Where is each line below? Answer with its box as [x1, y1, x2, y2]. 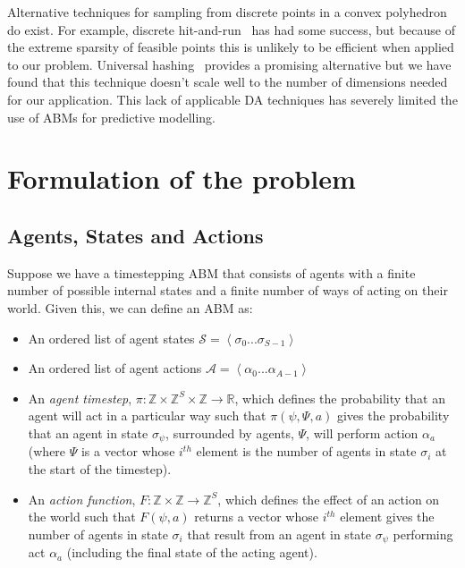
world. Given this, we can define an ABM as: [7, 298, 253, 317]
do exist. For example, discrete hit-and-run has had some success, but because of [7, 20, 456, 38]
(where [28, 442, 66, 461]
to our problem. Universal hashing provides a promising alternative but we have [7, 55, 452, 73]
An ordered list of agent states [28, 328, 195, 347]
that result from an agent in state [187, 524, 371, 543]
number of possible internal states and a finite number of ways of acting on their [7, 281, 448, 300]
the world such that [28, 507, 136, 526]
